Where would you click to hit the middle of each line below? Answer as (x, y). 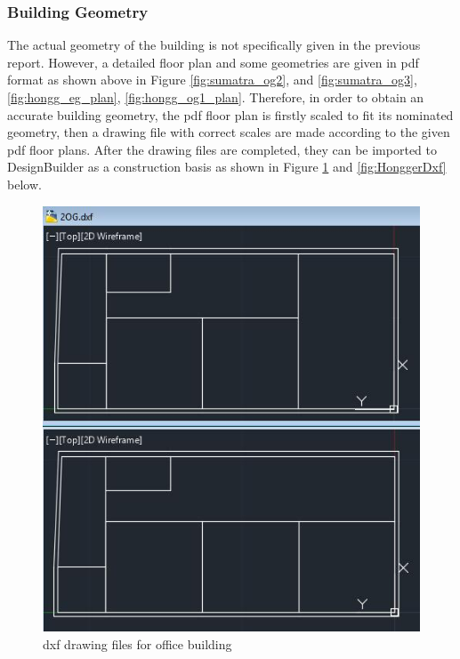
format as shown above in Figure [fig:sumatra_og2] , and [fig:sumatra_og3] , (212, 80)
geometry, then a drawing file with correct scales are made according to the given (229, 132)
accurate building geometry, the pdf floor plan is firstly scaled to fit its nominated (230, 114)
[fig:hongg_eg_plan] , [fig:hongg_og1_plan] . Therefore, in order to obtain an (216, 97)
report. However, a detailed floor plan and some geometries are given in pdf (213, 62)
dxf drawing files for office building (137, 643)
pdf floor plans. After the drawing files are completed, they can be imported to (222, 149)
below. (24, 184)
